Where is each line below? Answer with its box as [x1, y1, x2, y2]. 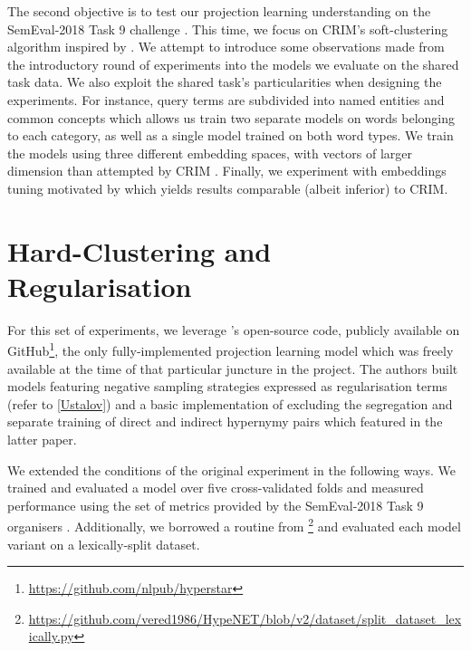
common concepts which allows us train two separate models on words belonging [7, 108, 456, 127]
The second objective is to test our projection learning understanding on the [7, 2, 431, 20]
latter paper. [7, 430, 77, 449]
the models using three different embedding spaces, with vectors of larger [7, 143, 412, 162]
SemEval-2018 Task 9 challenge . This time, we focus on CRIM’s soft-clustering [7, 19, 448, 38]
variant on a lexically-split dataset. [7, 534, 200, 553]
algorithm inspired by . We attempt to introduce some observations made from [7, 37, 445, 56]
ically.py [28, 627, 74, 646]
